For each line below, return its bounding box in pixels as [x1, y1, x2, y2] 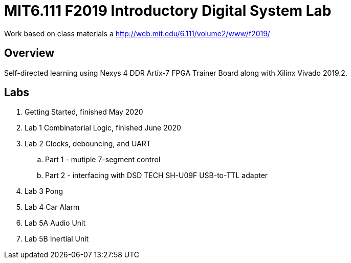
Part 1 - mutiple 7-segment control [45, 155, 161, 164]
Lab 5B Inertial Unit [25, 234, 89, 244]
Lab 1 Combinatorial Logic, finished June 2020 [25, 123, 181, 133]
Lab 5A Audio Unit [25, 218, 86, 228]
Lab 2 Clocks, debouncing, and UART [25, 139, 151, 148]
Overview [4, 47, 55, 60]
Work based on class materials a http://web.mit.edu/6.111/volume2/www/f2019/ [4, 29, 270, 38]
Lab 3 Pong [25, 187, 63, 196]
